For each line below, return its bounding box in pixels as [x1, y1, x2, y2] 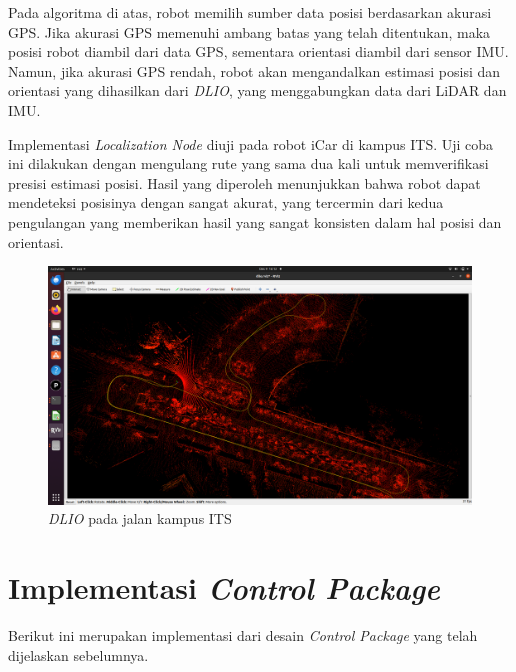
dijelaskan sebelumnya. [8, 644, 149, 665]
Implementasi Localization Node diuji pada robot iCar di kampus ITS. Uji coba [8, 133, 494, 154]
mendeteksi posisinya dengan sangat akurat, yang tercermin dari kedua [8, 192, 444, 213]
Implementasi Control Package [8, 567, 440, 608]
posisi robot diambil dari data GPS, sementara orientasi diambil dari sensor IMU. [8, 41, 509, 62]
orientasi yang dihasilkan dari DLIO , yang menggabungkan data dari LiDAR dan [8, 80, 507, 101]
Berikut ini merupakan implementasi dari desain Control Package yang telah [8, 624, 478, 645]
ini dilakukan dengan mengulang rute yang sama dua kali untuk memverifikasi [8, 153, 489, 174]
